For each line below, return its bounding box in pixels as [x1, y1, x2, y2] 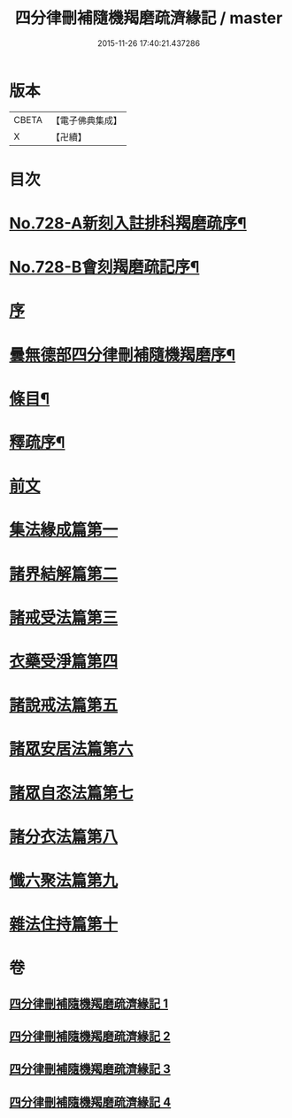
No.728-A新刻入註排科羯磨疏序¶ [9, 213, 248, 234]
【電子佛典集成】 [50, 114, 122, 127]
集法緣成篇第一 [9, 520, 119, 540]
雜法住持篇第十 [9, 914, 119, 935]
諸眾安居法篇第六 [9, 739, 134, 759]
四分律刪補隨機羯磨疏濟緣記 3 [9, 1061, 171, 1076]
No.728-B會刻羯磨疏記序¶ [9, 258, 200, 277]
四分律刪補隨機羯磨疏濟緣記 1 [9, 996, 169, 1011]
